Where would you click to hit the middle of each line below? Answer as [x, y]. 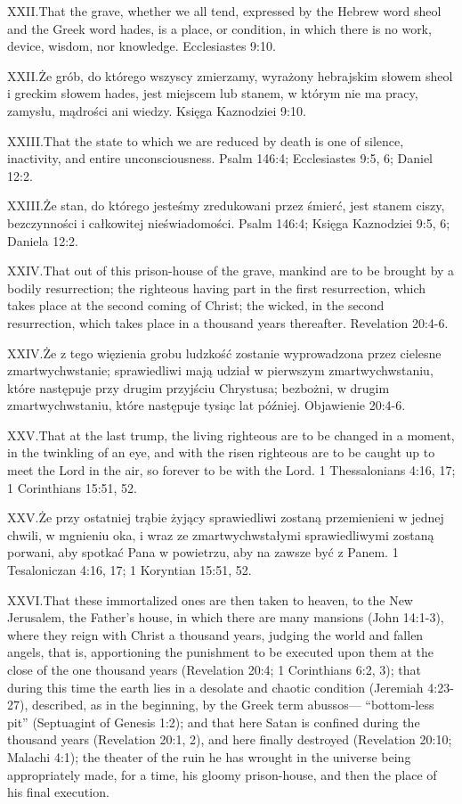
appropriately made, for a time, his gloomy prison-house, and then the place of [222, 774]
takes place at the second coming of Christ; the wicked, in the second [196, 305]
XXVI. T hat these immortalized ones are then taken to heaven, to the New [210, 599]
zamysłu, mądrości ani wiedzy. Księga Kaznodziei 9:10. [157, 110]
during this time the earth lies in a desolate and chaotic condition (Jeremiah [215, 687]
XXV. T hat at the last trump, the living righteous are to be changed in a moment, [231, 435]
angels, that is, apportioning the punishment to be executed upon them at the [221, 652]
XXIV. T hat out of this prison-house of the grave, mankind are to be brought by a [231, 271]
